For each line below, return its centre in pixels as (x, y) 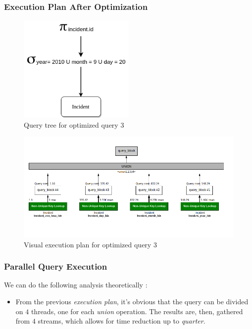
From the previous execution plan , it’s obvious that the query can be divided (132, 301)
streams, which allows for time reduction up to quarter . (122, 321)
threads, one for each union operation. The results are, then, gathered (137, 311)
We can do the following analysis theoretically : (76, 285)
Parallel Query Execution (56, 266)
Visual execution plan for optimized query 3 (90, 244)
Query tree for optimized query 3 (74, 124)
